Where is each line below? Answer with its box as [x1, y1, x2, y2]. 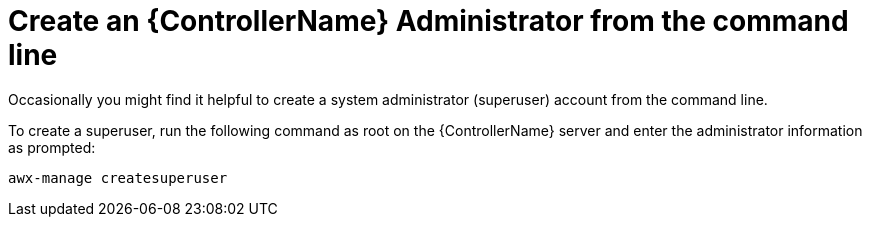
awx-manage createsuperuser [8, 169, 228, 186]
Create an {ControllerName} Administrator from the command [8, 4, 849, 38]
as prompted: [8, 138, 96, 156]
